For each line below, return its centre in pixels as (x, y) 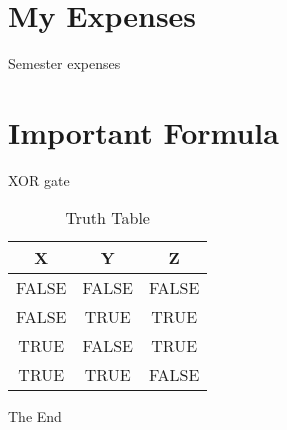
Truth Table (107, 218)
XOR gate (39, 179)
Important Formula (143, 131)
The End (35, 416)
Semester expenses (64, 63)
